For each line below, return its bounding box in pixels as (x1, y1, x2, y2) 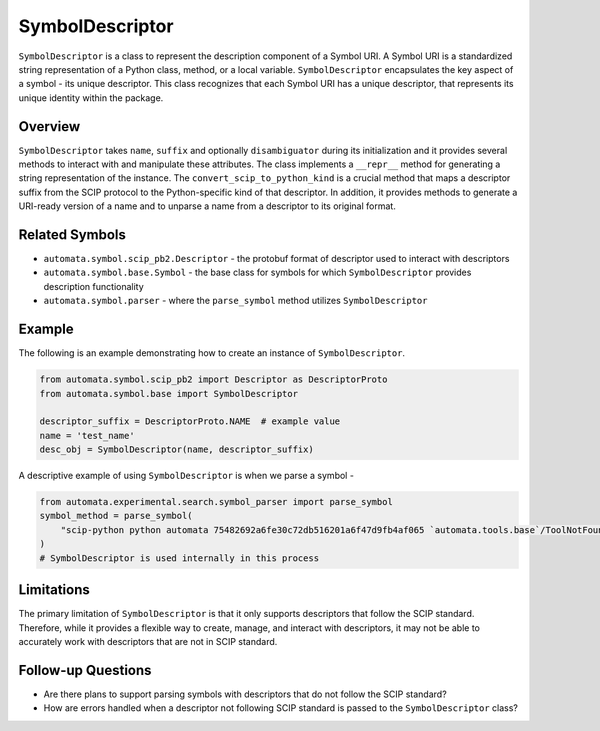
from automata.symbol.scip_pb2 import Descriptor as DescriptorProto (39, 374, 388, 385)
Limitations (18, 581, 90, 599)
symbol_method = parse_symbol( (39, 510, 194, 522)
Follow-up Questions (18, 661, 152, 679)
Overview (18, 118, 81, 135)
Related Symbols (18, 226, 127, 243)
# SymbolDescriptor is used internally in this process (39, 552, 320, 564)
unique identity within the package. (18, 91, 164, 104)
